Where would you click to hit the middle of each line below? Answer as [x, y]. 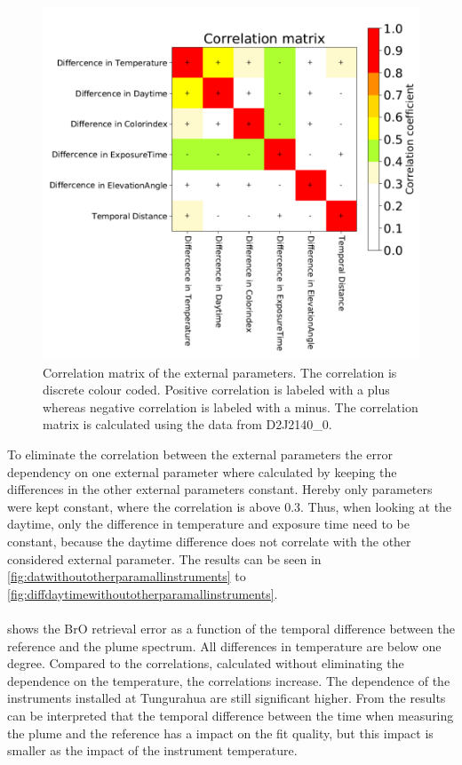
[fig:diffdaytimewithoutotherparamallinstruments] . [143, 593]
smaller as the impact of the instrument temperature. [152, 750]
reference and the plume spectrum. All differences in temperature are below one [224, 645]
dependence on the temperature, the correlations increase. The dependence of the [229, 680]
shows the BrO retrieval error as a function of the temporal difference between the [231, 628]
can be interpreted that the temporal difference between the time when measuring [231, 715]
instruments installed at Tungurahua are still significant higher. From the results [227, 698]
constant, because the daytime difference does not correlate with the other [209, 542]
